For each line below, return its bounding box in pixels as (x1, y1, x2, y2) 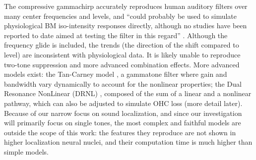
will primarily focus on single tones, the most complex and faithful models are (4, 117, 241, 128)
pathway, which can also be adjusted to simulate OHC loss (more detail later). (4, 98, 243, 108)
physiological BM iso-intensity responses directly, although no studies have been (4, 20, 247, 31)
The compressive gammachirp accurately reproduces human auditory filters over (4, 1, 248, 11)
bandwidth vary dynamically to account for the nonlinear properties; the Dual (4, 78, 242, 89)
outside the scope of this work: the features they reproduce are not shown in (4, 127, 236, 137)
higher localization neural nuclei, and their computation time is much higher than (4, 137, 253, 147)
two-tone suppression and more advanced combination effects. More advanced (4, 59, 240, 69)
